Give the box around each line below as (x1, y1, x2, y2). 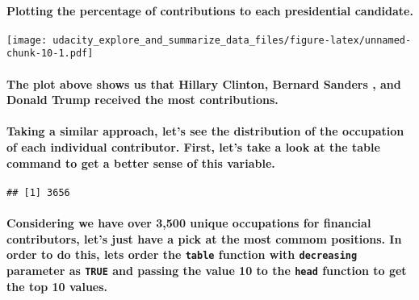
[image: (6, 34, 48, 46)
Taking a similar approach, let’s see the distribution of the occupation (6, 123, 404, 140)
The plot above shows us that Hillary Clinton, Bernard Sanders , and (6, 75, 401, 92)
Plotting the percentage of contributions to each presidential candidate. (6, 2, 413, 19)
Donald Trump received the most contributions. (6, 91, 279, 108)
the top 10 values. (6, 277, 108, 294)
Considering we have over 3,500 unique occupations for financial (6, 215, 371, 231)
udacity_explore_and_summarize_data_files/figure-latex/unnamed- (52, 34, 412, 46)
